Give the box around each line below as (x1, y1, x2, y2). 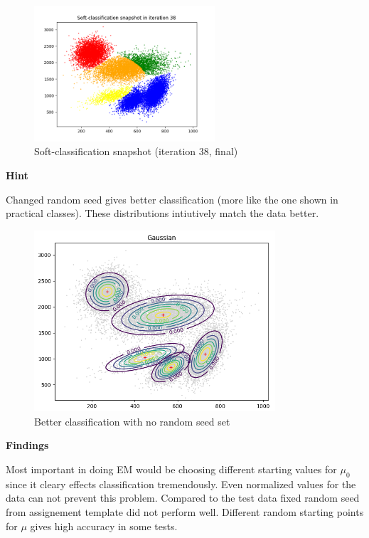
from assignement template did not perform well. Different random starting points (6, 504, 364, 519)
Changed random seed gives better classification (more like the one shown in (6, 191, 338, 206)
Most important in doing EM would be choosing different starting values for (6, 461, 337, 476)
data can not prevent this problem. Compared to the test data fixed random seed (6, 490, 360, 505)
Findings (6, 438, 49, 453)
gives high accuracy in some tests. (30, 518, 178, 533)
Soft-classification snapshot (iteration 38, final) (34, 144, 238, 159)
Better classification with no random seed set (34, 413, 230, 428)
